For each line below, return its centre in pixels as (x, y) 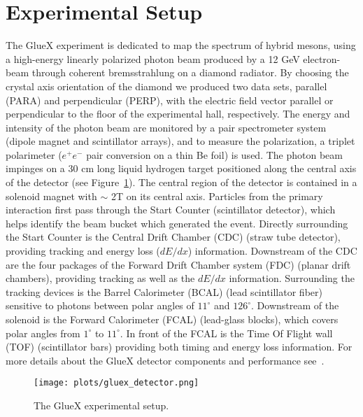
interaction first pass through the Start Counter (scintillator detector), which (171, 210)
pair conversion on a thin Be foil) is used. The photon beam (214, 154)
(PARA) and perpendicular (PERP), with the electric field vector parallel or (170, 100)
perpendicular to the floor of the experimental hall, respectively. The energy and (178, 114)
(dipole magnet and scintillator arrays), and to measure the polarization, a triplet (180, 141)
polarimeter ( (34, 154)
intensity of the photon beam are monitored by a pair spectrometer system (166, 127)
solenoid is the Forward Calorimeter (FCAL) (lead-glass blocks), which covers (172, 319)
